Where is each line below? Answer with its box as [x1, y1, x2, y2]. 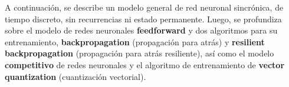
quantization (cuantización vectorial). [5, 70, 146, 82]
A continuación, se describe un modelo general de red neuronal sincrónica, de [5, 1, 284, 13]
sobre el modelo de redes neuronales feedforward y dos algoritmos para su [5, 24, 278, 36]
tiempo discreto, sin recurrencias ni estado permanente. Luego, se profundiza [5, 12, 282, 25]
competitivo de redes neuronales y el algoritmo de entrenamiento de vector [5, 58, 285, 71]
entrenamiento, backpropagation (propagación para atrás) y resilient [5, 35, 265, 48]
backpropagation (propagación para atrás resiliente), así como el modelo [5, 47, 274, 59]
